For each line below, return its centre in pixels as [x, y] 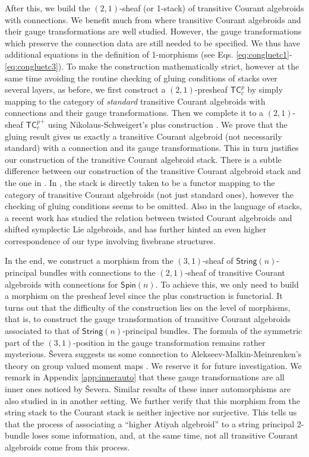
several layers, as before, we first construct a [85, 89]
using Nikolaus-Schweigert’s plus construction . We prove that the [168, 124]
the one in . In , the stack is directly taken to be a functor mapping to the [140, 182]
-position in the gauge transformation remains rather [169, 342]
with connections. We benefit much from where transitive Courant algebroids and [153, 19]
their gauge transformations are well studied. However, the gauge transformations [153, 31]
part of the [24, 342]
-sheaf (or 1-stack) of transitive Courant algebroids [212, 8]
